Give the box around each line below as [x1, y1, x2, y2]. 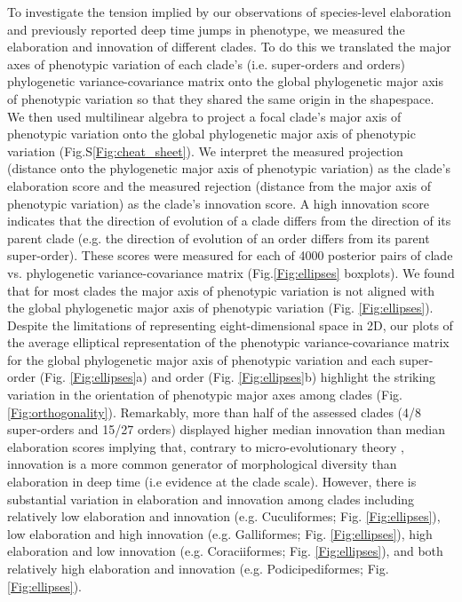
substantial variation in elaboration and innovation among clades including [7, 489, 415, 508]
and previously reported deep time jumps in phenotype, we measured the [7, 20, 405, 38]
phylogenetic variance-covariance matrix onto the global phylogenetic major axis [7, 72, 444, 91]
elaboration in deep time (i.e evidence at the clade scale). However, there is [7, 472, 417, 491]
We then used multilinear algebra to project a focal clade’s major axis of [7, 107, 402, 125]
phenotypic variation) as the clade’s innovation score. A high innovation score [7, 194, 429, 212]
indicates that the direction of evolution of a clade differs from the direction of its [7, 211, 451, 230]
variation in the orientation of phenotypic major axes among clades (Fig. [7, 385, 402, 404]
